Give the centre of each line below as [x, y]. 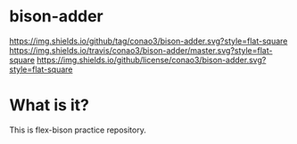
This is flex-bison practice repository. [78, 130]
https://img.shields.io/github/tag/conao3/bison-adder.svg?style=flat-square [148, 41]
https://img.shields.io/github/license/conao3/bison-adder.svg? [152, 60]
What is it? [49, 105]
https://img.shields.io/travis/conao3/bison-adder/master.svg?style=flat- [141, 50]
